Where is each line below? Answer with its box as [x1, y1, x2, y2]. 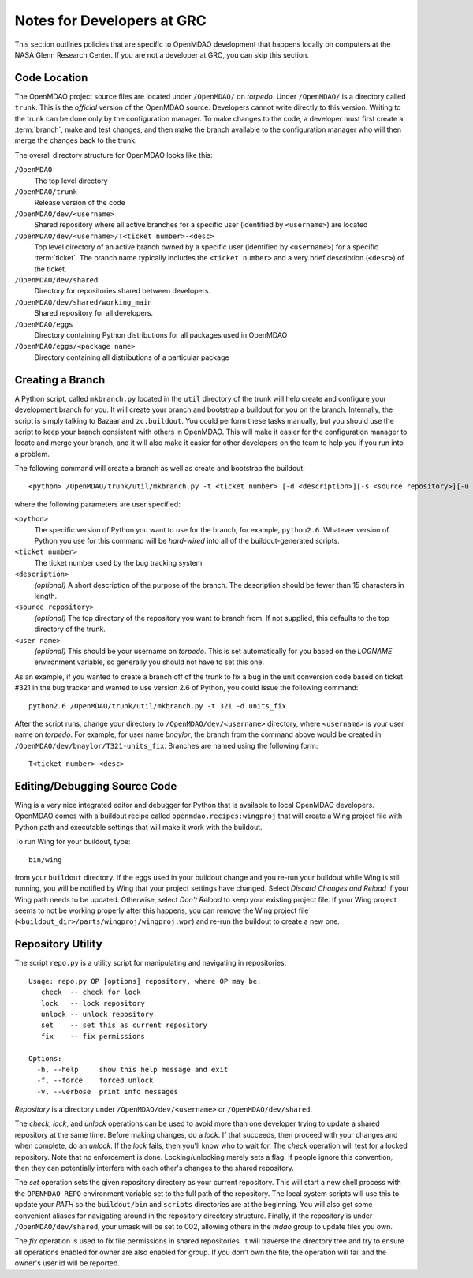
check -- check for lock [40, 988, 141, 997]
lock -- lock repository [40, 999, 146, 1007]
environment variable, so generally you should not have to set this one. [34, 657, 265, 667]
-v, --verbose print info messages [36, 1087, 179, 1096]
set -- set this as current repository [40, 1021, 208, 1029]
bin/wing [28, 855, 62, 864]
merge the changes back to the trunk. [14, 136, 137, 145]
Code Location [14, 71, 88, 84]
